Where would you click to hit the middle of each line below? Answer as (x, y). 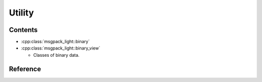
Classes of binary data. (56, 55)
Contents (23, 30)
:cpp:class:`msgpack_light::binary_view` (61, 48)
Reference (25, 69)
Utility (21, 13)
